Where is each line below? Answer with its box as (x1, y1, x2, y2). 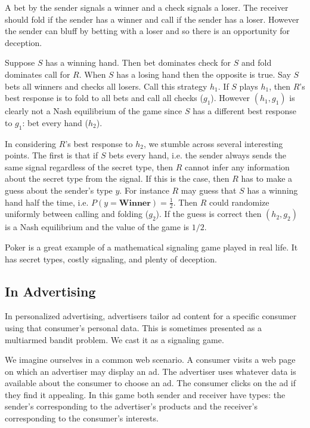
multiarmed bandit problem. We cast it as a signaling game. (5, 333, 224, 346)
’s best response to (65, 137, 133, 149)
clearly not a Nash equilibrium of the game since (5, 105, 182, 117)
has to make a (241, 172, 293, 185)
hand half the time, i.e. (5, 195, 89, 208)
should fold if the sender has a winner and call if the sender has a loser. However (5, 13, 299, 25)
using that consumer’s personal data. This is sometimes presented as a (5, 321, 262, 334)
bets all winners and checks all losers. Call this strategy (5, 80, 207, 92)
